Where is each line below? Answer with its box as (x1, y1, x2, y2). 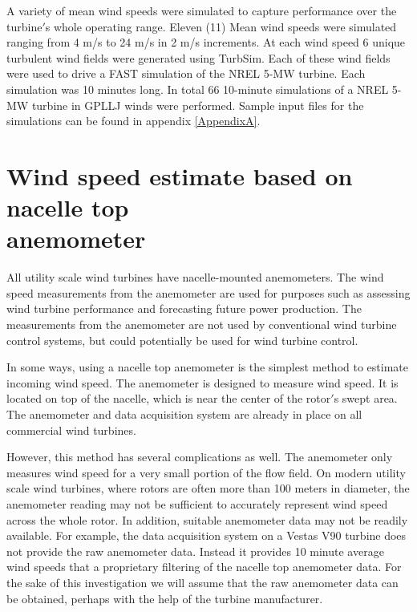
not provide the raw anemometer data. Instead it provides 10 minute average (6, 542, 384, 559)
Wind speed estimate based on (6, 159, 353, 192)
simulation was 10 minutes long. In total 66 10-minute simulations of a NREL (6, 80, 389, 97)
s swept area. (334, 390, 398, 407)
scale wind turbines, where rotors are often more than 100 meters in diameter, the (6, 480, 410, 496)
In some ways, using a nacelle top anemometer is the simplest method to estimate (6, 359, 408, 375)
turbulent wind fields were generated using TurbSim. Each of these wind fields (6, 49, 391, 66)
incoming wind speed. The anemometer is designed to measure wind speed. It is (6, 374, 399, 391)
